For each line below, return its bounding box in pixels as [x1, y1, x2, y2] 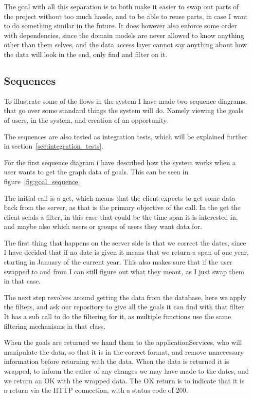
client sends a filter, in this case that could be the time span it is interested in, [4, 211, 238, 222]
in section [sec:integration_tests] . [4, 141, 104, 151]
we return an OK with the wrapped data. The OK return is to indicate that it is [4, 375, 245, 385]
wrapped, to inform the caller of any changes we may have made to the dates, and [4, 366, 249, 376]
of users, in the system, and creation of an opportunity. [4, 114, 168, 125]
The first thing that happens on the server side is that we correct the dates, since [4, 237, 246, 247]
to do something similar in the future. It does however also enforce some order [4, 20, 237, 31]
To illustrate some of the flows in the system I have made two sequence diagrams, [4, 95, 247, 106]
